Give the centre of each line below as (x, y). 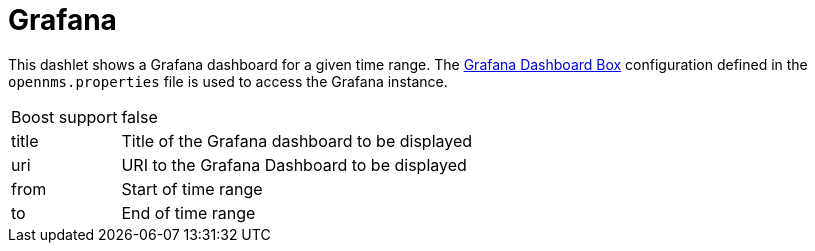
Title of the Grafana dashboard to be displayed (297, 140)
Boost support (64, 116)
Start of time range (192, 188)
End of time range (188, 212)
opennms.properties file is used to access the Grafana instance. (228, 81)
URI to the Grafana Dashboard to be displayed (294, 164)
